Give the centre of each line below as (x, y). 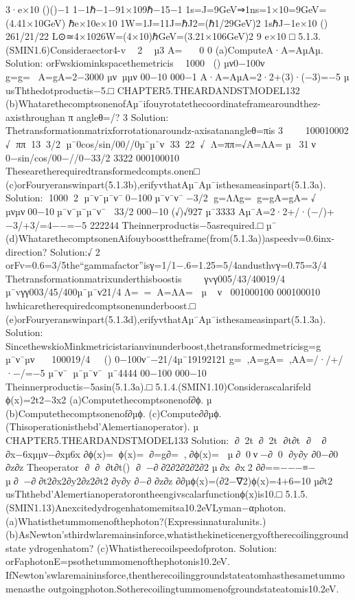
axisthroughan (35, 116)
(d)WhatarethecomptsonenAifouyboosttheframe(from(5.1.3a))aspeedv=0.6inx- (170, 238)
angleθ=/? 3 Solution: (123, 116)
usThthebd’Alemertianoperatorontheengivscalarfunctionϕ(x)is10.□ (144, 494)
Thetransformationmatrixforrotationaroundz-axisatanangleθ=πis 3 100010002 (177, 130)
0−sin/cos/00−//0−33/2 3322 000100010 (92, 157)
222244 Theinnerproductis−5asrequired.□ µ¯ (183, 224)
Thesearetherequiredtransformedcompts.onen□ (103, 171)
